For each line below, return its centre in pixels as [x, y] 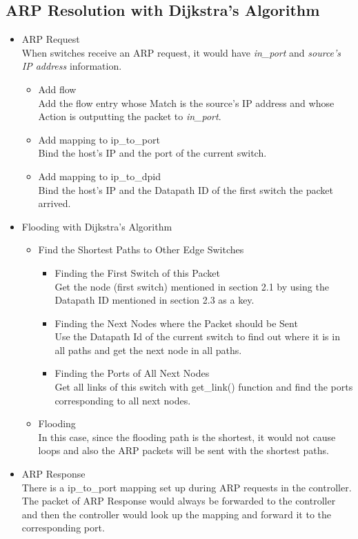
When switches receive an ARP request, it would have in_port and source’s [181, 52]
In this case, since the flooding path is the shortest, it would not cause [187, 437]
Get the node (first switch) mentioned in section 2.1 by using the [192, 286]
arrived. [54, 203]
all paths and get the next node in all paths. [148, 350]
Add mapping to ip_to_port [99, 139]
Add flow [57, 89]
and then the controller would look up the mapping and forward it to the [177, 514]
